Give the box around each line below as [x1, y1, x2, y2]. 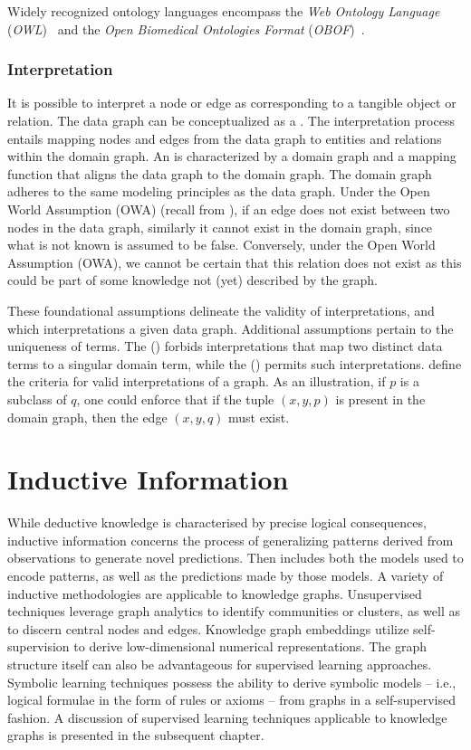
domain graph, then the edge [7, 407, 168, 426]
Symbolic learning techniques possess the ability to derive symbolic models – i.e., [7, 672, 457, 691]
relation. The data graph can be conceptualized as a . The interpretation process [7, 111, 455, 129]
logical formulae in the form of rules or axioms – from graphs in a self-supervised [7, 690, 457, 709]
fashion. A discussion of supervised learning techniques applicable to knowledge [7, 707, 447, 726]
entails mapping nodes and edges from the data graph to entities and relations [7, 128, 442, 147]
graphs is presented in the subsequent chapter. [7, 726, 264, 745]
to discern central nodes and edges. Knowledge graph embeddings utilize [7, 619, 409, 638]
